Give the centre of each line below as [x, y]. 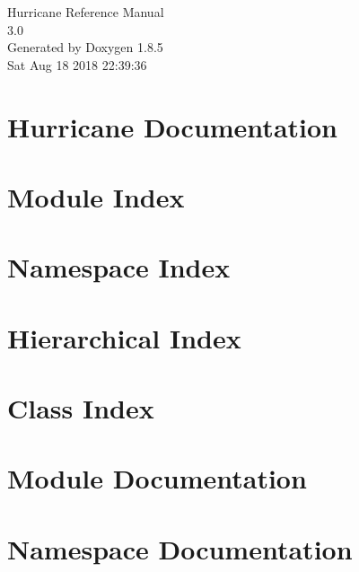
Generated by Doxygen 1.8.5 [85, 47]
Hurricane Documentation [172, 126]
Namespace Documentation [180, 548]
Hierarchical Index [124, 337]
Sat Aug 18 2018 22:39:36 [77, 64]
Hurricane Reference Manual [86, 12]
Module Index [96, 196]
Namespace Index [119, 267]
